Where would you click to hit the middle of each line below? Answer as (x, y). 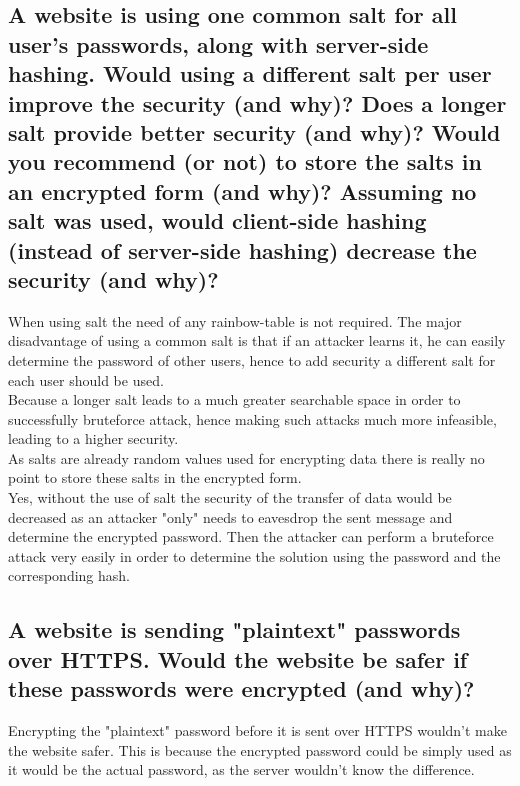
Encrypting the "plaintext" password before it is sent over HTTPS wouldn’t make (257, 730)
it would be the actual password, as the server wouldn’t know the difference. (241, 769)
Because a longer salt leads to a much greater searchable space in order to (234, 399)
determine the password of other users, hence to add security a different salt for (252, 359)
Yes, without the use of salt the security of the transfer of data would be (230, 497)
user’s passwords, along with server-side (218, 43)
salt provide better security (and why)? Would (254, 131)
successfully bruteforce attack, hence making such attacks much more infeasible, (252, 418)
